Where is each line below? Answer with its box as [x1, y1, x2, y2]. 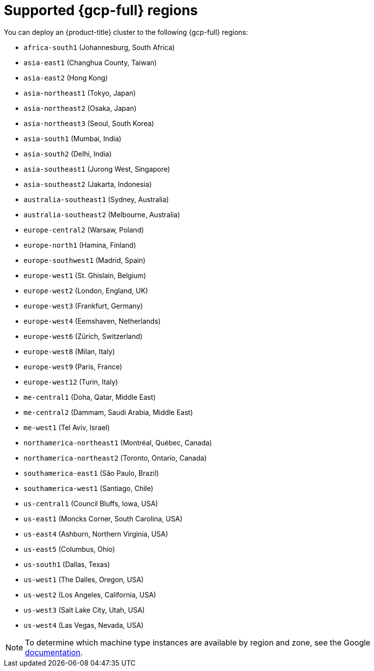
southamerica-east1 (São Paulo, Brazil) [23, 468, 159, 477]
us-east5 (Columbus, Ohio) [23, 544, 115, 553]
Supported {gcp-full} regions [4, 2, 198, 19]
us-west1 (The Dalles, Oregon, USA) [23, 575, 144, 584]
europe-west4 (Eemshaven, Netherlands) [23, 316, 161, 325]
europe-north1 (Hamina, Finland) [23, 240, 136, 249]
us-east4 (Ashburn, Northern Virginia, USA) [23, 529, 168, 538]
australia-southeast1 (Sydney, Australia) [23, 195, 169, 204]
